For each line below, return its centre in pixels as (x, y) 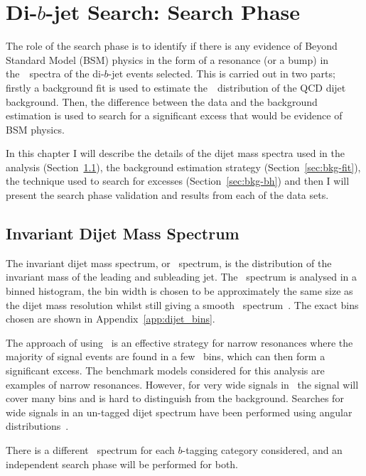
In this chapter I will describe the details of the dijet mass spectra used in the (176, 153)
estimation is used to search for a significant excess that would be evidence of (174, 115)
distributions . (37, 426)
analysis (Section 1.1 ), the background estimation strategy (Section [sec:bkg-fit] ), (183, 167)
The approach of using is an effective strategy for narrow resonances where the (179, 342)
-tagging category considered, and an (262, 449)
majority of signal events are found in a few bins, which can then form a (166, 356)
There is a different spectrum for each (90, 449)
